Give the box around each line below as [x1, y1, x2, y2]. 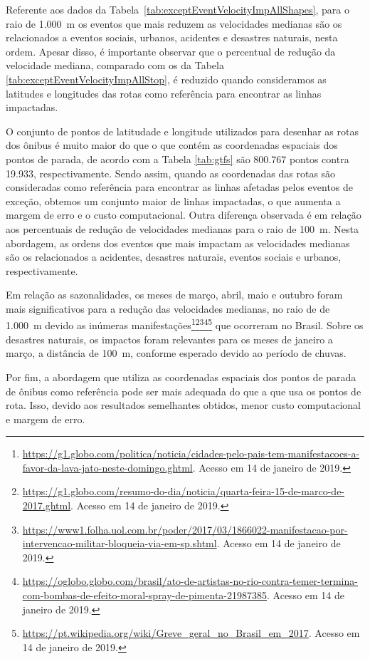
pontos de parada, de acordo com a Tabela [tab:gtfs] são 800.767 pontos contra [6, 151, 349, 166]
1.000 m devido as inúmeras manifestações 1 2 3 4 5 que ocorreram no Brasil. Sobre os [6, 316, 364, 333]
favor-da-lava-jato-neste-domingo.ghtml [22, 460, 193, 474]
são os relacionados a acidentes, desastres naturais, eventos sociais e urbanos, [6, 249, 342, 264]
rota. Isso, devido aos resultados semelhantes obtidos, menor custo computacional [6, 398, 361, 412]
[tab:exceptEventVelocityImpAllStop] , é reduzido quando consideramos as [6, 71, 327, 86]
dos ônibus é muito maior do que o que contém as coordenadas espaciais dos [6, 137, 338, 152]
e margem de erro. [6, 411, 85, 426]
